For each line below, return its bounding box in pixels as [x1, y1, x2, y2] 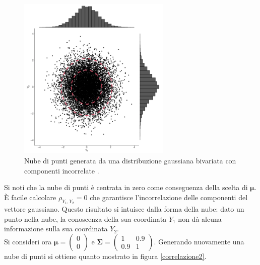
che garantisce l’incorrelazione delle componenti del [90, 192, 248, 202]
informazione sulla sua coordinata [4, 223, 108, 234]
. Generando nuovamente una [154, 236, 244, 246]
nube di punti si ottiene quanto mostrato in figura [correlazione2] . [4, 250, 207, 261]
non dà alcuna [178, 213, 222, 224]
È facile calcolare [4, 192, 56, 202]
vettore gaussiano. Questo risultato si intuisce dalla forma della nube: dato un [4, 204, 244, 214]
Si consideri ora [4, 236, 52, 246]
